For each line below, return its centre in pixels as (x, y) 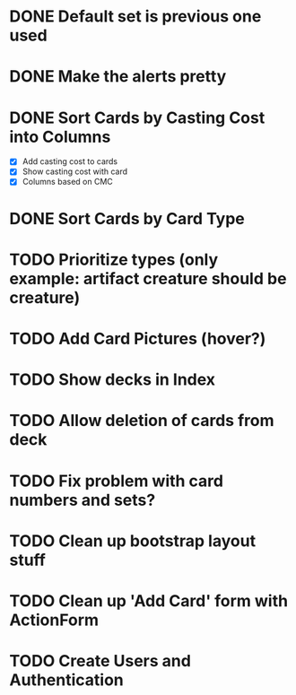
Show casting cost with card (75, 171)
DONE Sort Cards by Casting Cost (137, 117)
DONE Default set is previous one (135, 17)
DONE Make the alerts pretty (118, 77)
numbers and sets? (83, 500)
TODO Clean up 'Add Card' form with (149, 601)
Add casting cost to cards (70, 161)
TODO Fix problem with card (117, 481)
